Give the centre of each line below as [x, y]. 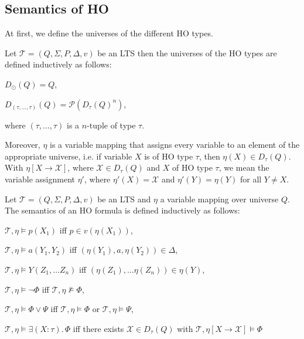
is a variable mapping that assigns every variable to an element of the [175, 145]
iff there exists [98, 328]
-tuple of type [111, 125]
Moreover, [23, 145]
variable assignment [40, 179]
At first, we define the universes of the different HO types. [109, 33]
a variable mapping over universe [219, 199]
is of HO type [169, 156]
